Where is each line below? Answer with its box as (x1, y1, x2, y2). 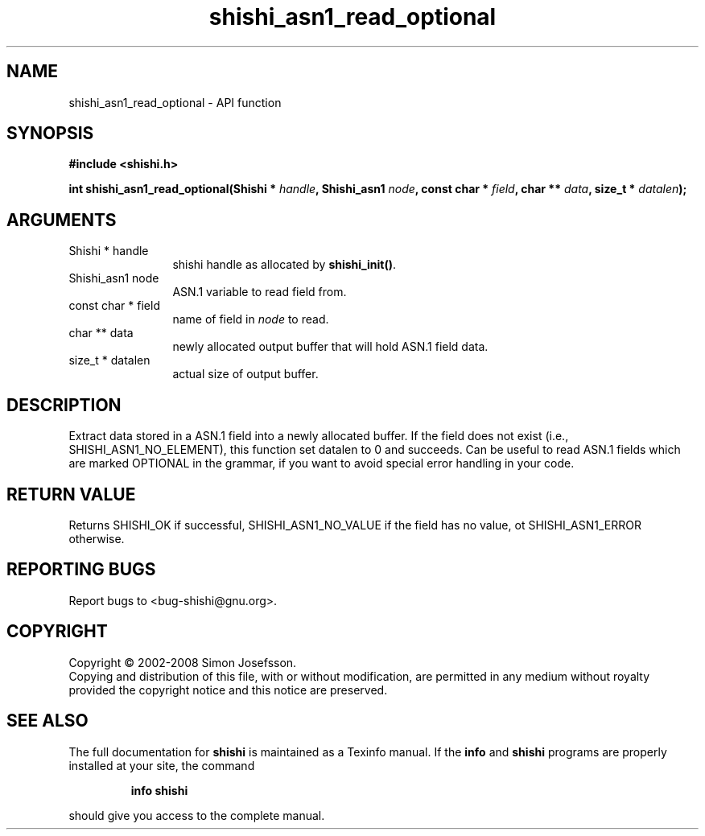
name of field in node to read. (172, 312, 329, 327)
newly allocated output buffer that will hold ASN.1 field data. (172, 340, 489, 354)
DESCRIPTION (6, 394, 122, 415)
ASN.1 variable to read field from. (172, 285, 347, 299)
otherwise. (68, 531, 125, 546)
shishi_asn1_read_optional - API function (68, 95, 282, 109)
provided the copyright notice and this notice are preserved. (68, 682, 388, 697)
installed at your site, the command (68, 758, 255, 772)
